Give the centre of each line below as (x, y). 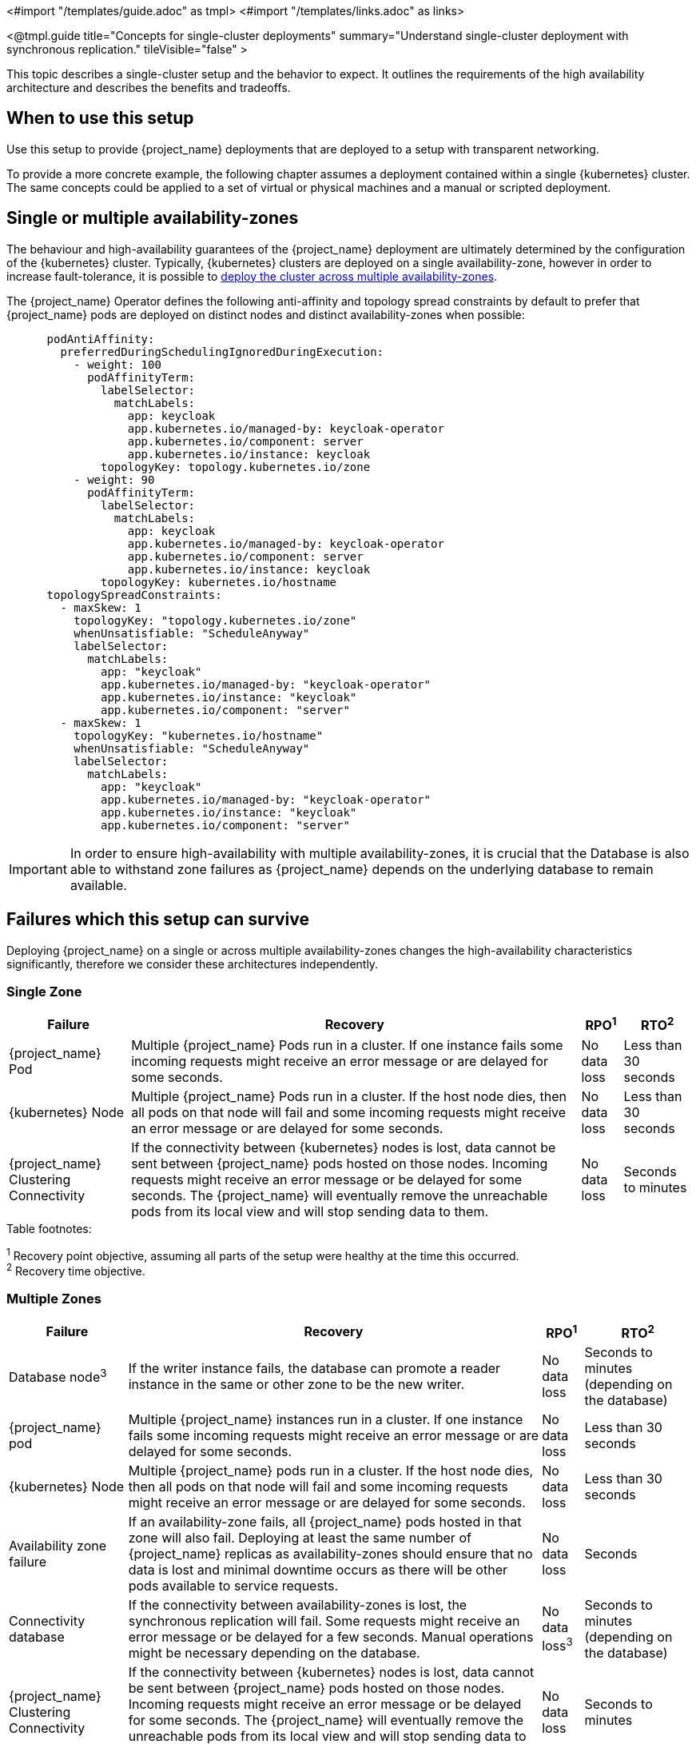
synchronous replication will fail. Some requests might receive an (324, 1621)
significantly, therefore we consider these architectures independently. (193, 964)
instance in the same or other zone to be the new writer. (296, 1384)
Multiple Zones (54, 1299)
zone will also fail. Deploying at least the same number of (300, 1538)
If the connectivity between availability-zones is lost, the (298, 1605)
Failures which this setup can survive (158, 920)
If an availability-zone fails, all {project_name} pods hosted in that (325, 1522)
